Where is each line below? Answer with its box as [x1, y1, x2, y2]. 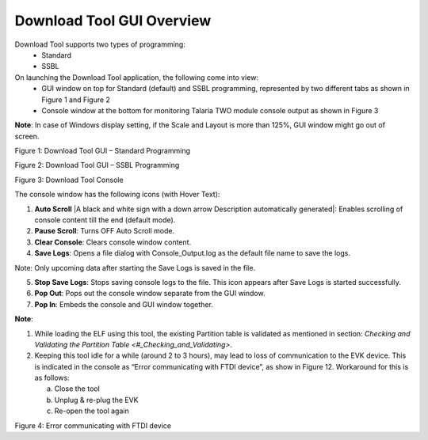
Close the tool [54, 384, 101, 393]
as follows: [34, 373, 71, 383]
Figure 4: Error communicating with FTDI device [14, 420, 172, 431]
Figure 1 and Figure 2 [41, 95, 111, 104]
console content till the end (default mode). [34, 215, 176, 225]
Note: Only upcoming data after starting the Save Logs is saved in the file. [14, 263, 256, 272]
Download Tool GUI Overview [14, 12, 212, 29]
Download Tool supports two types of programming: [14, 40, 185, 49]
